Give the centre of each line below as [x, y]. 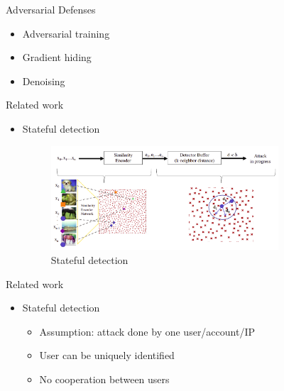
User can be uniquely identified [107, 355]
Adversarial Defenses [51, 9]
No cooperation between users [104, 379]
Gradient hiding [57, 57]
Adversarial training [66, 33]
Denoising [44, 81]
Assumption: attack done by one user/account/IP [147, 331]
